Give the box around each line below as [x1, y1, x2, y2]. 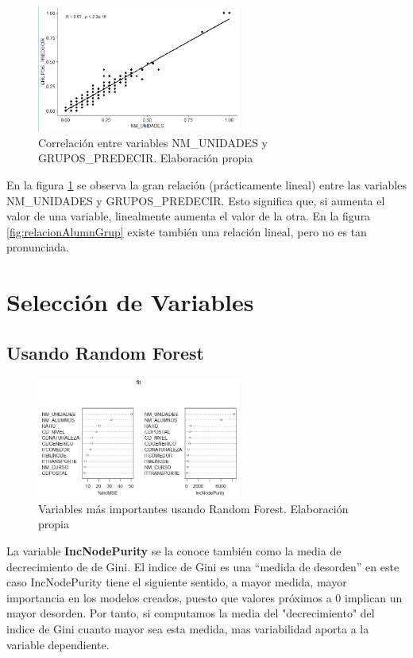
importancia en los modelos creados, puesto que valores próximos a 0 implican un [6, 589, 403, 605]
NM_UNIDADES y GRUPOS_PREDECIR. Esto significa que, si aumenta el [6, 192, 385, 208]
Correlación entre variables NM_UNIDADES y [38, 134, 268, 150]
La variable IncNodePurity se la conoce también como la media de [6, 542, 342, 559]
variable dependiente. [6, 636, 110, 652]
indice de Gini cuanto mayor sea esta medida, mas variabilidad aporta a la [6, 620, 369, 637]
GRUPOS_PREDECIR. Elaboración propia [38, 150, 253, 166]
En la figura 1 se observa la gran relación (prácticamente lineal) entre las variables [6, 176, 407, 193]
